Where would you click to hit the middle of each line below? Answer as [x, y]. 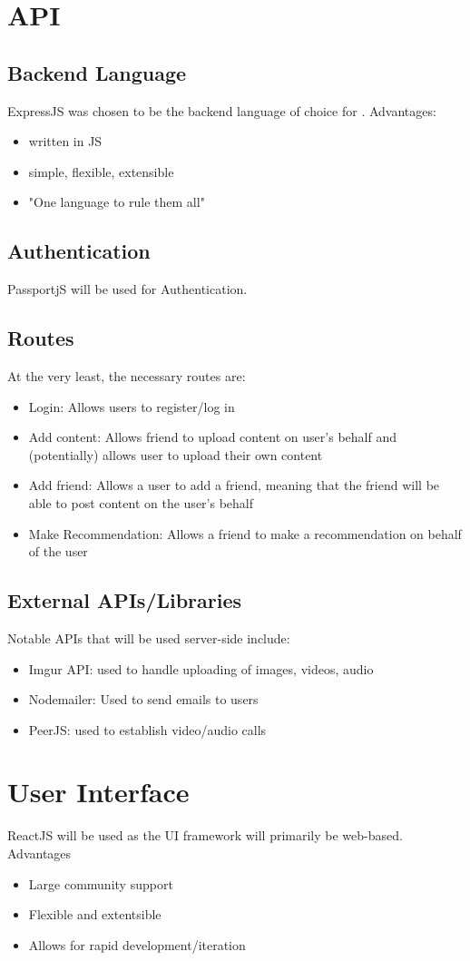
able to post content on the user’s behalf [141, 502]
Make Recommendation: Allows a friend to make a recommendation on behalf [245, 533]
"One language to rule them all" [117, 202]
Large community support [101, 883]
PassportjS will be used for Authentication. [127, 289]
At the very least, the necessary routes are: [127, 375]
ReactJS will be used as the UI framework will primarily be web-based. [205, 835]
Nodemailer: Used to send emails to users [143, 699]
